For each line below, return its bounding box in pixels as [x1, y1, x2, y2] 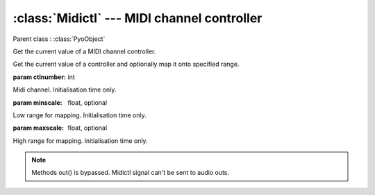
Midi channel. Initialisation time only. [12, 85, 117, 94]
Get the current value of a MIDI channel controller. [12, 47, 156, 56]
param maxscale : [12, 124, 65, 132]
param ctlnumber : [12, 73, 66, 81]
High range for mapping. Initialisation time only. [12, 136, 149, 145]
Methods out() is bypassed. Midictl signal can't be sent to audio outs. [31, 169, 229, 177]
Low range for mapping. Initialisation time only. [12, 111, 147, 119]
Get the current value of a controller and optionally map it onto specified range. [12, 60, 240, 69]
